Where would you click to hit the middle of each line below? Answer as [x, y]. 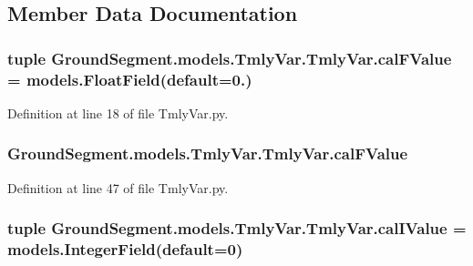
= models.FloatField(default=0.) [130, 79]
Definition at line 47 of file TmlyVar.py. [118, 187]
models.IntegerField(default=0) [125, 249]
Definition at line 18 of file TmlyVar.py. [118, 113]
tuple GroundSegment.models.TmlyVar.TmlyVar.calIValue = [237, 228]
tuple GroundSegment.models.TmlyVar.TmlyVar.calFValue [230, 58]
